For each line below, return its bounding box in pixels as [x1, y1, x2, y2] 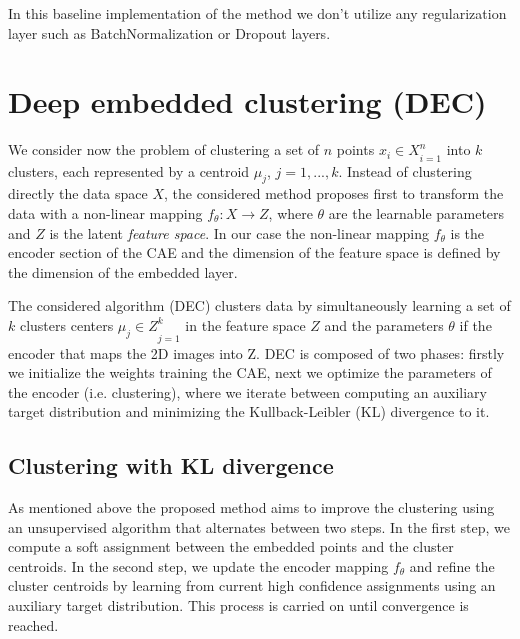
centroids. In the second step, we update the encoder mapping [8, 555, 389, 576]
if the [459, 314, 492, 335]
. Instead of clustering [338, 160, 472, 181]
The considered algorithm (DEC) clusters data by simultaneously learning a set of [8, 295, 511, 316]
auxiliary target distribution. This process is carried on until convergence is [8, 595, 469, 616]
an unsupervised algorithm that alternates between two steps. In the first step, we [8, 516, 510, 537]
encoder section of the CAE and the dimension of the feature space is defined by [8, 242, 501, 263]
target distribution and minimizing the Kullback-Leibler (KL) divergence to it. [8, 401, 490, 422]
